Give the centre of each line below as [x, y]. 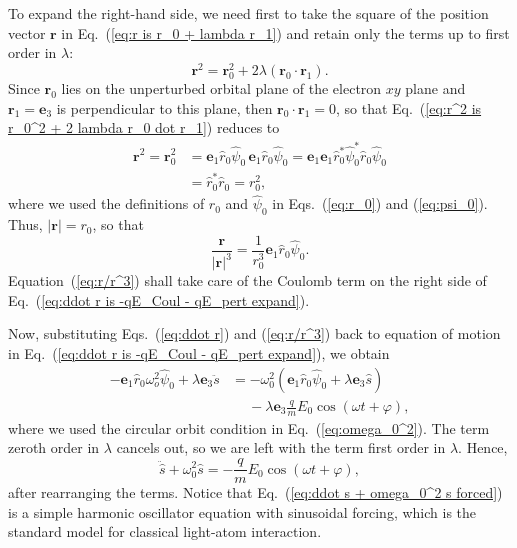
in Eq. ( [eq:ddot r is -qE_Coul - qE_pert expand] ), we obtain [199, 353]
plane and [435, 88]
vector [27, 32]
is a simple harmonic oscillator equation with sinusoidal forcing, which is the [242, 511]
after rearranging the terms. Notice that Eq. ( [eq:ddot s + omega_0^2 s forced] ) [255, 492]
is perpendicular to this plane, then [164, 107]
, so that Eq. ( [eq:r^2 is [408, 107]
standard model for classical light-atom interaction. [165, 531]
